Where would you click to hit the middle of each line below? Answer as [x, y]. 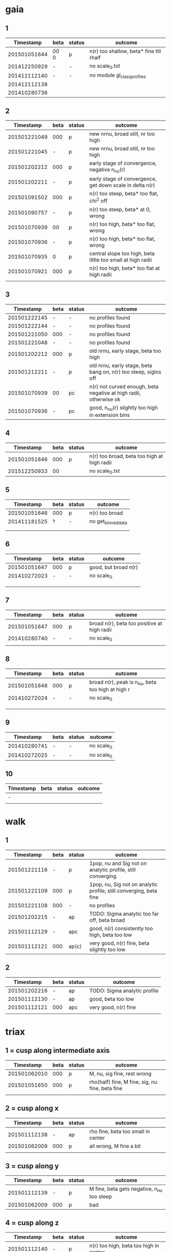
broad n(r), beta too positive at [126, 623]
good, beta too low [112, 999]
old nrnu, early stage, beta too [125, 351]
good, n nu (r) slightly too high [123, 408]
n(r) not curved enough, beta [124, 387]
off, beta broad [107, 920]
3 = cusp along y [32, 1166]
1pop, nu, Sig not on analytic [123, 884]
